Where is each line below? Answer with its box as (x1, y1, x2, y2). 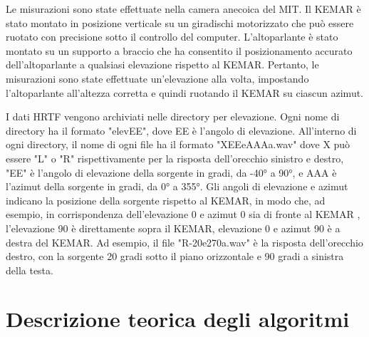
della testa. (6, 262, 53, 277)
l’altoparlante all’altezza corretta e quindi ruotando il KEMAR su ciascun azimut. (6, 85, 364, 100)
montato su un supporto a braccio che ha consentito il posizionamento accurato (6, 43, 353, 58)
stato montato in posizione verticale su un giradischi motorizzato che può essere (6, 15, 354, 30)
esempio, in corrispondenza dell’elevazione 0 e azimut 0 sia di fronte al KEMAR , (6, 207, 360, 222)
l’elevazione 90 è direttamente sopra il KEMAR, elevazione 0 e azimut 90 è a (6, 220, 341, 235)
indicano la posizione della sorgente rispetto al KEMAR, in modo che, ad (6, 192, 326, 207)
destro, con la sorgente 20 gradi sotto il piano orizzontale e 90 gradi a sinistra (6, 249, 344, 264)
